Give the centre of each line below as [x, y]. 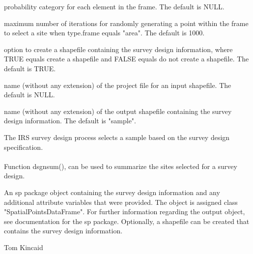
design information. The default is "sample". [70, 121]
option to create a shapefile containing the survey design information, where [118, 49]
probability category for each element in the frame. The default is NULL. [114, 6]
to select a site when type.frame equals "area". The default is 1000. [104, 33]
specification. [24, 147]
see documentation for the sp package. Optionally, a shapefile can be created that [127, 221]
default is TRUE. [30, 68]
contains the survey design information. [63, 231]
